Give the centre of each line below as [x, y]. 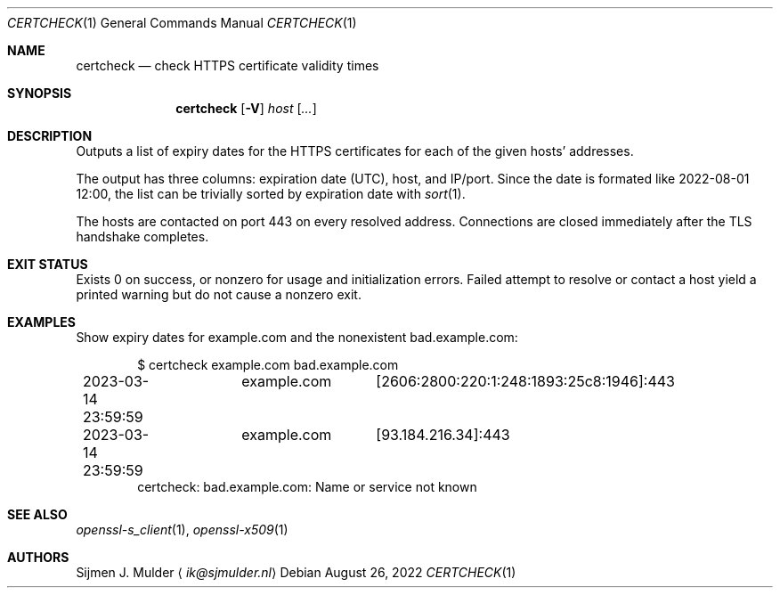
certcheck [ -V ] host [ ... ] [246, 108]
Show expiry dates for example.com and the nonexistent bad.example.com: [297, 337]
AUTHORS [38, 557]
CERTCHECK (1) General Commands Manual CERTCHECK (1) [182, 23]
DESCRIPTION [50, 136]
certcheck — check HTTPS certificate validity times [227, 65]
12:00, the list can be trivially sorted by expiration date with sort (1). [271, 194]
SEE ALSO [37, 514]
